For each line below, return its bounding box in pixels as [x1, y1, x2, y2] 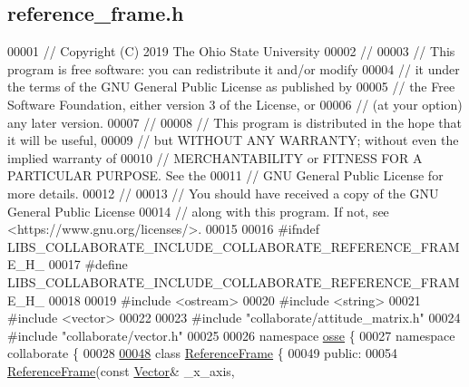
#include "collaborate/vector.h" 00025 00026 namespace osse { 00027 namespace [7, 325, 455, 344]
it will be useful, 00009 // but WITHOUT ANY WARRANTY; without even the [7, 131, 459, 150]
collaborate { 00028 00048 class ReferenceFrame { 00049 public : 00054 [7, 343, 398, 363]
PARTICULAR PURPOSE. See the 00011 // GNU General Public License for [7, 166, 444, 185]
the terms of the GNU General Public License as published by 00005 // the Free [7, 77, 455, 96]
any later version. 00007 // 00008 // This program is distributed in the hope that [7, 112, 463, 131]
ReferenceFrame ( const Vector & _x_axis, [7, 361, 235, 380]
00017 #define [48, 255, 128, 274]
